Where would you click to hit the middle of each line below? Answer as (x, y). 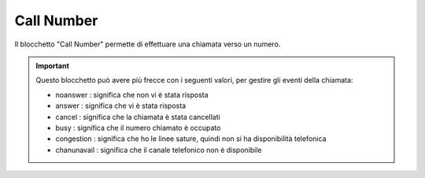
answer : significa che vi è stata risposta (121, 106)
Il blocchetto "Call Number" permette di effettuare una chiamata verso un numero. (148, 44)
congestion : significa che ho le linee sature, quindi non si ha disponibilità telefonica (191, 139)
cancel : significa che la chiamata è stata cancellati (138, 117)
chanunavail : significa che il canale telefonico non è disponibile (159, 150)
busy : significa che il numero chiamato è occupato (138, 128)
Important (53, 65)
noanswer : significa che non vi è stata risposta (132, 95)
